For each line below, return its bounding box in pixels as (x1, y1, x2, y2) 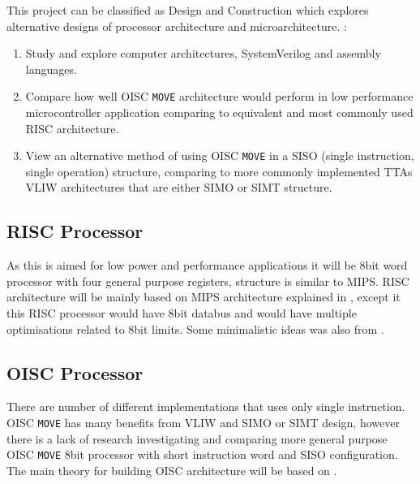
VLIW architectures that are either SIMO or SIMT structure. (25, 179, 332, 196)
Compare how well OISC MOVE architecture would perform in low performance (25, 88, 414, 105)
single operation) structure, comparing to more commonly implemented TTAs (25, 162, 413, 179)
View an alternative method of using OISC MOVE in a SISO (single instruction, (25, 147, 414, 164)
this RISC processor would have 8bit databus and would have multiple (6, 305, 357, 322)
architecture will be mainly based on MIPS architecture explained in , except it (6, 288, 401, 305)
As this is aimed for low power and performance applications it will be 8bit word (6, 257, 408, 274)
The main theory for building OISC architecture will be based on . (6, 461, 337, 478)
